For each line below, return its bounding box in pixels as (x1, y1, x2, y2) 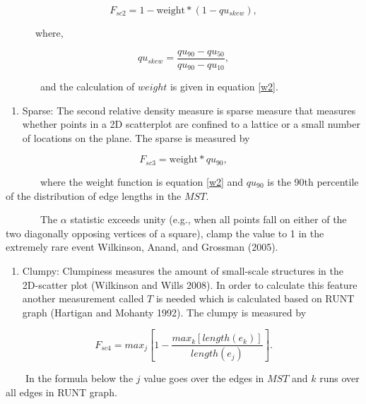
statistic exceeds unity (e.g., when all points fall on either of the (70, 212, 347, 227)
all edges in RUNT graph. (6, 384, 117, 399)
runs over (319, 371, 360, 386)
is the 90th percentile (267, 174, 359, 189)
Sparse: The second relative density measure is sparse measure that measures (22, 102, 356, 117)
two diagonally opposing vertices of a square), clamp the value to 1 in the (6, 225, 324, 240)
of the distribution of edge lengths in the (6, 188, 182, 203)
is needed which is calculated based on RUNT (155, 291, 355, 306)
